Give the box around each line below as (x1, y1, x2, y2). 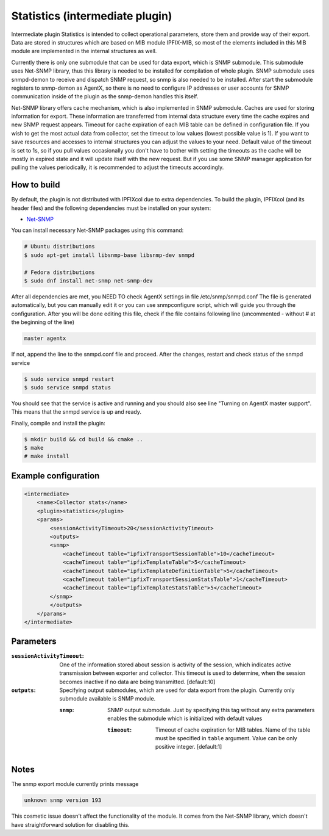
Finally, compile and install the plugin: (11, 419, 106, 427)
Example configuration (11, 470, 100, 481)
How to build (11, 180, 60, 190)
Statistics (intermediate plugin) (11, 9, 172, 23)
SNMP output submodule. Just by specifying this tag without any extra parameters (107, 706, 315, 713)
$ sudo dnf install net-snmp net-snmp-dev (24, 278, 153, 284)
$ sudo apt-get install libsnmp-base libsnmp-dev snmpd (24, 251, 195, 259)
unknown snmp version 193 (24, 797, 102, 804)
